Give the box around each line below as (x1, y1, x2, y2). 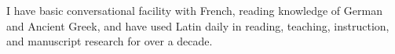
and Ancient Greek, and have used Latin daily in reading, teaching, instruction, (6, 17, 390, 34)
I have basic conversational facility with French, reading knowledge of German (6, 2, 382, 18)
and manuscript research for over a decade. (6, 33, 213, 49)
